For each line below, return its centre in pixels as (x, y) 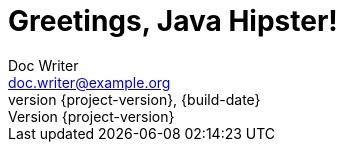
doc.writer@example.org (89, 82)
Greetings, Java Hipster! (173, 21)
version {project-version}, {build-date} (134, 99)
